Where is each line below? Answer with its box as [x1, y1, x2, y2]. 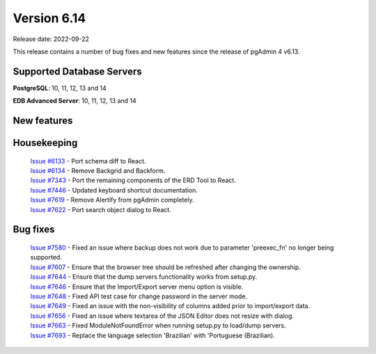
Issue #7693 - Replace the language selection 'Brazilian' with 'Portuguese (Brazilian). [30, 331, 275, 339]
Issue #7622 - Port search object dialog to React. [30, 205, 172, 214]
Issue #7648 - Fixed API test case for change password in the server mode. [30, 292, 248, 300]
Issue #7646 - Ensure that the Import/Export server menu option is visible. [30, 282, 244, 291]
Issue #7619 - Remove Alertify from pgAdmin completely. [30, 195, 194, 204]
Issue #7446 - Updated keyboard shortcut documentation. [30, 186, 198, 194]
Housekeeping [13, 137, 78, 149]
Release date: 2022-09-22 [13, 35, 90, 43]
